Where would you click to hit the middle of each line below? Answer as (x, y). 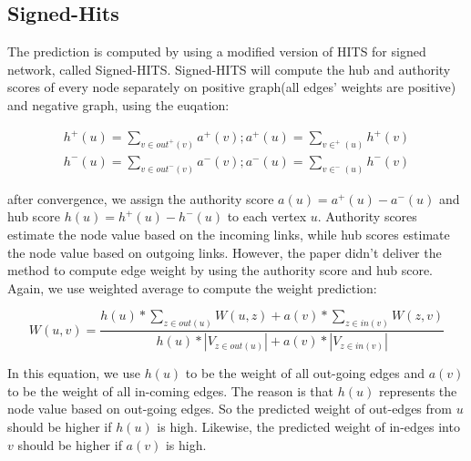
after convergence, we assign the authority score (141, 198)
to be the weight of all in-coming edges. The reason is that (171, 390)
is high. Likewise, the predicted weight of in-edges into (308, 426)
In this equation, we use (74, 373)
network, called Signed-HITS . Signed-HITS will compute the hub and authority (229, 69)
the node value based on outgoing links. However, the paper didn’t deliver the (225, 252)
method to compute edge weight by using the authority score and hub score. (220, 270)
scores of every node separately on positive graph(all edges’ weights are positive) (232, 87)
